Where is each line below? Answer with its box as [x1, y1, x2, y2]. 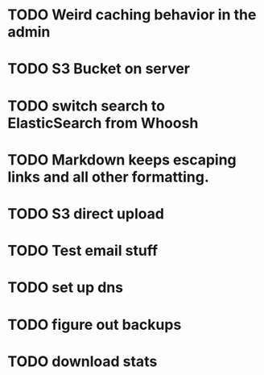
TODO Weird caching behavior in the [7, 6, 257, 24]
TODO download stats [7, 352, 158, 370]
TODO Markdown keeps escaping [7, 151, 237, 169]
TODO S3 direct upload [7, 204, 164, 223]
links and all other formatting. [7, 168, 210, 186]
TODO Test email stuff [7, 242, 159, 260]
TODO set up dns [7, 278, 124, 297]
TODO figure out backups [7, 315, 182, 334]
